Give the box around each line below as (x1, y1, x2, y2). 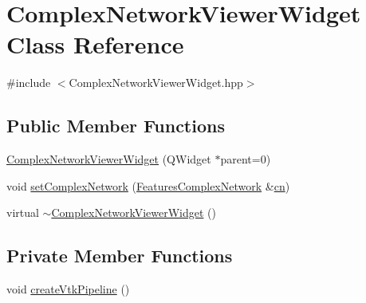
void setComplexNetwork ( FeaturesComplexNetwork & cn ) (6, 177, 290, 194)
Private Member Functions (6, 243, 233, 268)
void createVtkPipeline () (6, 281, 130, 297)
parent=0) (220, 151, 271, 167)
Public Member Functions (6, 113, 225, 138)
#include (6, 74, 51, 91)
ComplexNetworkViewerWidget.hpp (69, 74, 243, 91)
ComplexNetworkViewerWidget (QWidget (6, 151, 211, 167)
